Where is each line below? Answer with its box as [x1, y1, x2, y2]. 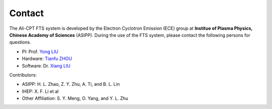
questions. [9, 39, 31, 45]
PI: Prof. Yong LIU [22, 48, 59, 54]
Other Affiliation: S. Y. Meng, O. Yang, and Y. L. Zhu [22, 95, 128, 101]
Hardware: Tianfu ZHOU [22, 56, 73, 62]
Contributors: [9, 72, 37, 78]
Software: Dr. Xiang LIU [22, 63, 71, 69]
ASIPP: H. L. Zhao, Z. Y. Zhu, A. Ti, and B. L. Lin [22, 81, 120, 87]
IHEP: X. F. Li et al [22, 88, 59, 94]
